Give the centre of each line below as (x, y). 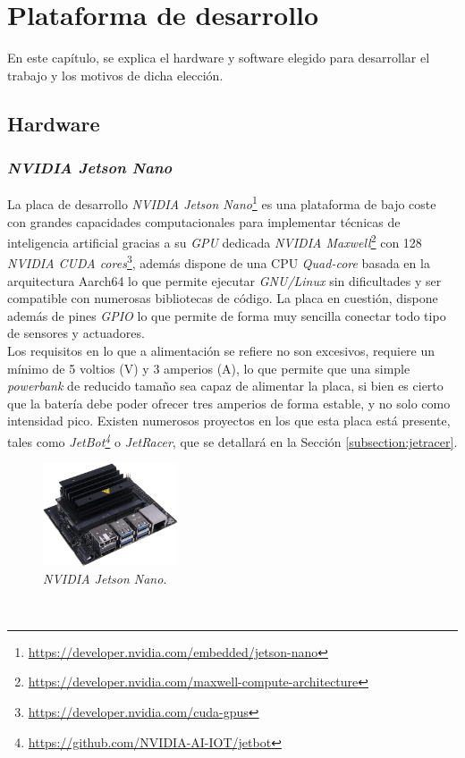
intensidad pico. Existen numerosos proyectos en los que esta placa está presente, (229, 421)
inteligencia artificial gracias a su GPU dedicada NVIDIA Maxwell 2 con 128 (215, 241)
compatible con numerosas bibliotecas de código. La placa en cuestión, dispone (223, 298)
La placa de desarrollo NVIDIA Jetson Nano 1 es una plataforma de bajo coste (222, 202)
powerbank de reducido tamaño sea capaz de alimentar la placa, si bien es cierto (225, 386)
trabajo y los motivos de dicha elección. (115, 75)
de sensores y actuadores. (76, 333)
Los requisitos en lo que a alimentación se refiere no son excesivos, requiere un (221, 351)
